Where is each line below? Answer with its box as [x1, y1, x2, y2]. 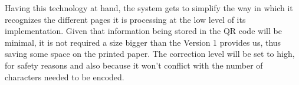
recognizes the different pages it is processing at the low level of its [5, 13, 246, 25]
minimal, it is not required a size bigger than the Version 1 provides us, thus [5, 36, 281, 48]
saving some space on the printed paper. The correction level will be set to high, [5, 47, 295, 60]
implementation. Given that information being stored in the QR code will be [5, 25, 282, 37]
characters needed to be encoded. [5, 70, 124, 83]
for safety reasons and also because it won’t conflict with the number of [5, 59, 263, 71]
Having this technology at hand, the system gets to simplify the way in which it [5, 2, 293, 13]
